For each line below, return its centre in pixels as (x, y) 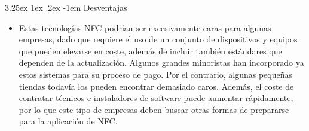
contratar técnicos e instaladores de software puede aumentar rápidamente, (156, 98)
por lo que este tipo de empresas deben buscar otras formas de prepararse (154, 109)
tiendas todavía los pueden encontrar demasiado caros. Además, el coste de (156, 86)
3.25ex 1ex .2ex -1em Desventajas (66, 7)
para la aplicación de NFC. (68, 121)
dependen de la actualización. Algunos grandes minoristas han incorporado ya (161, 63)
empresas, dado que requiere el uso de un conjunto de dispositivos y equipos (158, 39)
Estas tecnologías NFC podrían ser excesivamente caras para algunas (145, 27)
